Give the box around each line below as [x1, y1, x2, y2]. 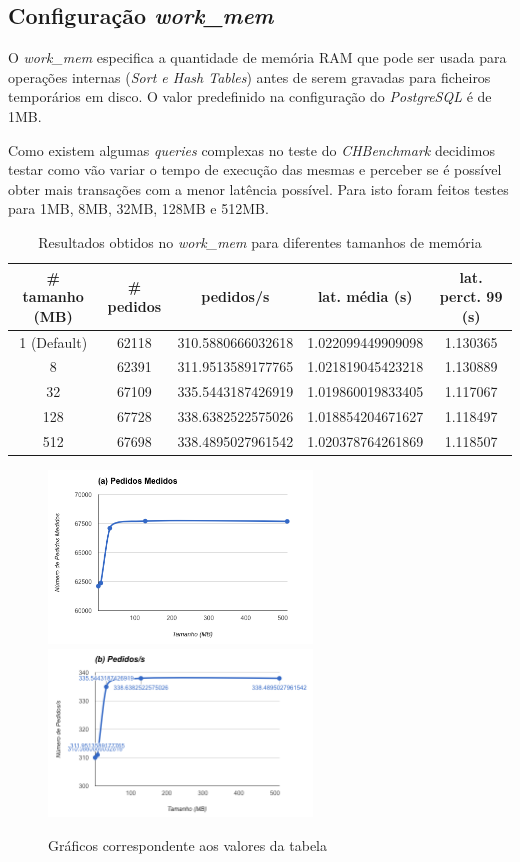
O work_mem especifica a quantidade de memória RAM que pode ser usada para [8, 47, 507, 68]
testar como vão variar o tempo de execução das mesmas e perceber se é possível [8, 159, 502, 180]
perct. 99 [439, 286, 503, 307]
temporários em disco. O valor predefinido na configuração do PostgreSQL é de [8, 86, 492, 107]
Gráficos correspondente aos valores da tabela [48, 834, 327, 855]
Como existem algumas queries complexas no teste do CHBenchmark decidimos [8, 139, 495, 160]
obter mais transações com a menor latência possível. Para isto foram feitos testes [8, 178, 509, 199]
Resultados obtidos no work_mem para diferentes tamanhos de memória [38, 231, 482, 252]
